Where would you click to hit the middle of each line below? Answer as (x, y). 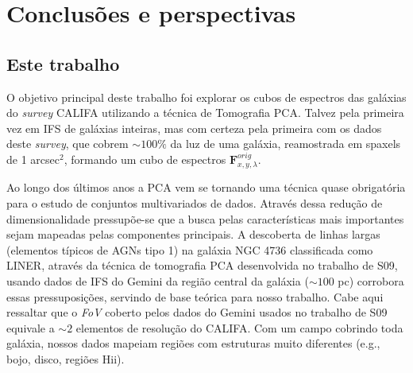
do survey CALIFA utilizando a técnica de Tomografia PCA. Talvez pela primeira (205, 113)
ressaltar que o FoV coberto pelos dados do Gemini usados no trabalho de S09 (197, 312)
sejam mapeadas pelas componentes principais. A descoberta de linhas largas (193, 234)
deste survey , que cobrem (68, 144)
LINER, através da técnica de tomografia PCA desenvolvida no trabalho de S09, (202, 265)
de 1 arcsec (33, 159)
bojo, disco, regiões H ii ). (66, 358)
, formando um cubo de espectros (145, 159)
